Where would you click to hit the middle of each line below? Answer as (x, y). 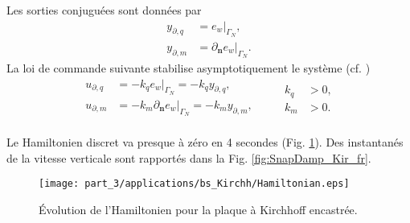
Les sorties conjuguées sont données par (104, 10)
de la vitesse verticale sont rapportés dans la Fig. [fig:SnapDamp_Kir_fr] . (189, 157)
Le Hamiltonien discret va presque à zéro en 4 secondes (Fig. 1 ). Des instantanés (205, 142)
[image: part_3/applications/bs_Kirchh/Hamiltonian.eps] (194, 184)
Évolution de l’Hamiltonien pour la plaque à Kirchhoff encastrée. (198, 209)
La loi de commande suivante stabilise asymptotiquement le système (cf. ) (189, 68)
